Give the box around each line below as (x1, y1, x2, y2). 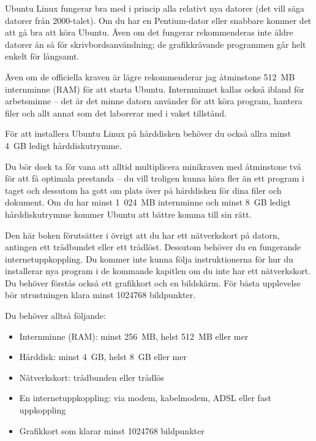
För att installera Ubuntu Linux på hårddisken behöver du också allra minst (5, 127, 292, 140)
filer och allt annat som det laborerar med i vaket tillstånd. (5, 106, 227, 119)
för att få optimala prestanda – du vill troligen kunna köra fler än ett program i (5, 172, 304, 185)
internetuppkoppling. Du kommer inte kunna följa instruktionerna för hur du (5, 252, 293, 265)
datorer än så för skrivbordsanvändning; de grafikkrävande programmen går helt (5, 37, 306, 50)
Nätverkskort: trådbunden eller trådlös (19, 370, 164, 383)
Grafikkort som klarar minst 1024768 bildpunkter (19, 424, 205, 437)
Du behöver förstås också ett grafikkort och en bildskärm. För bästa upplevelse (5, 276, 301, 289)
